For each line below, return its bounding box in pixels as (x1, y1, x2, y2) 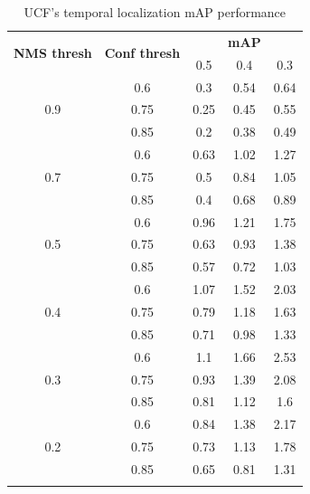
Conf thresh (104, 43, 181, 62)
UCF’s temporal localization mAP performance (23, 3, 287, 21)
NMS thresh (14, 43, 92, 62)
